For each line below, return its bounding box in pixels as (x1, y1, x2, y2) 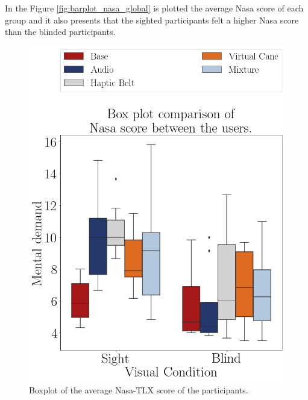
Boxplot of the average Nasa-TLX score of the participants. (29, 383, 248, 396)
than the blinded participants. (5, 25, 116, 38)
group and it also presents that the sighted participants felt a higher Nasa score (5, 13, 299, 26)
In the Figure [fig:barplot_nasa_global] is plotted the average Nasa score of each (5, 2, 304, 14)
